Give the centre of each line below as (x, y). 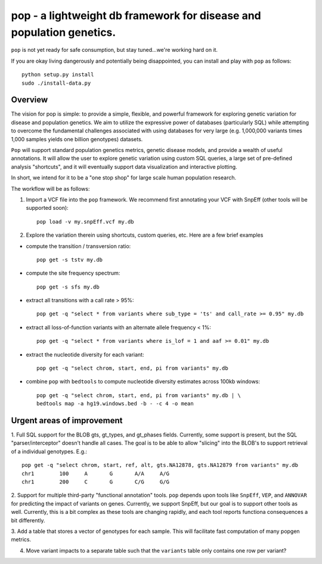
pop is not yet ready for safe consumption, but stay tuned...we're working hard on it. (114, 50)
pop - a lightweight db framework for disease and (136, 16)
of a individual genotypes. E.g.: (49, 451)
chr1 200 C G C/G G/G (96, 482)
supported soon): (47, 208)
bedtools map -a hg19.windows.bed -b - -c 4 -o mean (115, 404)
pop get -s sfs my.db (68, 287)
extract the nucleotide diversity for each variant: (85, 354)
